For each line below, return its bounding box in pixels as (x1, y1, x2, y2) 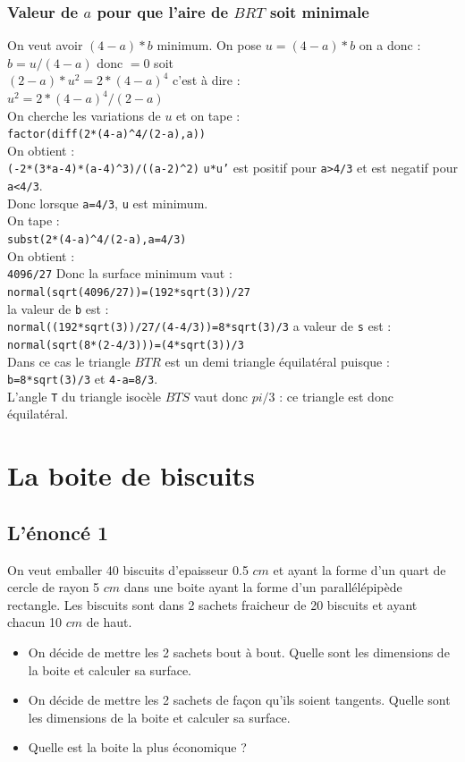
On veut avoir (7, 36, 83, 55)
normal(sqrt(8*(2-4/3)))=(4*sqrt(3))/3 (7, 338, 244, 351)
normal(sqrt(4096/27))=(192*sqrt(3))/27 (7, 285, 251, 299)
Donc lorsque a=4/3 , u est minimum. (7, 193, 208, 212)
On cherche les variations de (7, 106, 161, 124)
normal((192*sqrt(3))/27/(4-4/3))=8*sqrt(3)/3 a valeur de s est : (7, 317, 392, 335)
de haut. (86, 613, 132, 631)
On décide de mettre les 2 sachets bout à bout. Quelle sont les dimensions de (28, 642, 450, 661)
